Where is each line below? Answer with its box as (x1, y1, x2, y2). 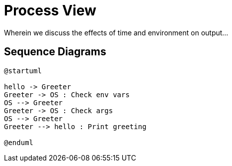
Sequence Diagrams (4, 45, 106, 58)
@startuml (4, 66, 42, 75)
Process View (4, 2, 96, 19)
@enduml (4, 138, 34, 147)
